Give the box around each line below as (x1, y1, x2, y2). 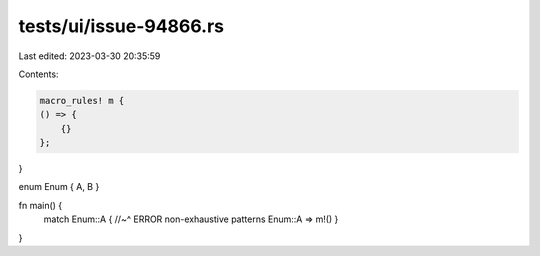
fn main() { (18, 199, 63, 211)
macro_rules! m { (39, 95, 125, 106)
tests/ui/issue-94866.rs (18, 15, 225, 37)
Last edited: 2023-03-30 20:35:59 (18, 50, 161, 62)
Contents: (18, 68, 59, 80)
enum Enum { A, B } (18, 181, 100, 193)
